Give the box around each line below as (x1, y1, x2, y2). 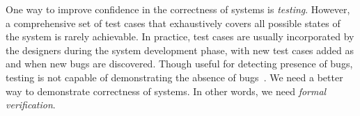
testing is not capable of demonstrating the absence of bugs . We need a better (6, 69, 343, 84)
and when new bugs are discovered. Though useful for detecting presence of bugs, (6, 56, 353, 71)
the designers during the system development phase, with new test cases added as (6, 42, 354, 57)
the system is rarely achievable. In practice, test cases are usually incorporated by (6, 29, 354, 44)
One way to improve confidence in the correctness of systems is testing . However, (6, 2, 350, 16)
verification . (6, 97, 56, 112)
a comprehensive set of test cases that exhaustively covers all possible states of (6, 15, 341, 30)
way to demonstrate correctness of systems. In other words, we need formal (6, 83, 327, 98)
